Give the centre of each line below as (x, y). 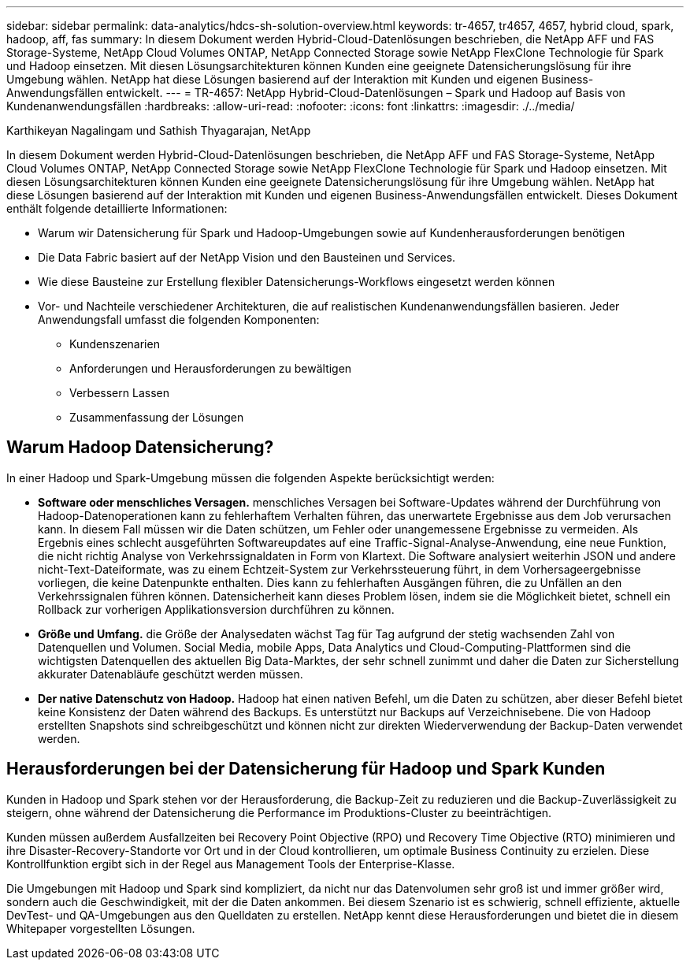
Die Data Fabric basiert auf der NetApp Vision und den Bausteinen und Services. (247, 257)
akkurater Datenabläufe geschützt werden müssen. (171, 674)
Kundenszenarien (115, 344)
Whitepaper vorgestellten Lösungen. (101, 928)
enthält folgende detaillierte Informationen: (117, 208)
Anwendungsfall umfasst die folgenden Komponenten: (179, 320)
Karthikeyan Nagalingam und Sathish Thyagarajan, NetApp (159, 130)
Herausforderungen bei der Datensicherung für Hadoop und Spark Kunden (306, 769)
